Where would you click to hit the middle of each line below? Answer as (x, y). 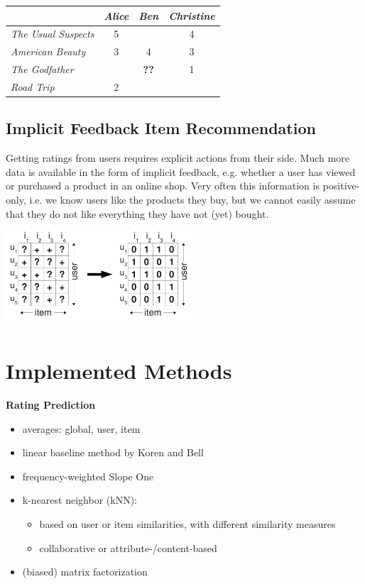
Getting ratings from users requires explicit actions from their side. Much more (178, 158)
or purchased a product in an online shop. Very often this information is (163, 186)
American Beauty (48, 51)
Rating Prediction (51, 404)
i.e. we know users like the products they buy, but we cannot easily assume (192, 199)
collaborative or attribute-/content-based (128, 547)
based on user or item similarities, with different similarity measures (187, 523)
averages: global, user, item (81, 428)
